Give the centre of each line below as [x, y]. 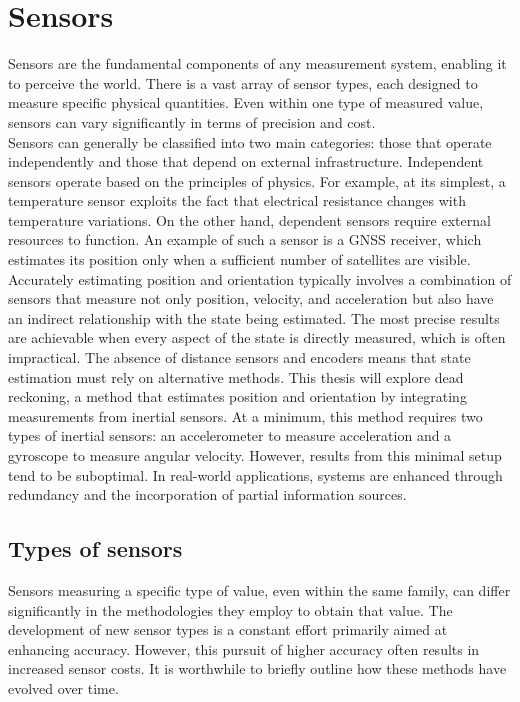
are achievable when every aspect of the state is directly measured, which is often [257, 337]
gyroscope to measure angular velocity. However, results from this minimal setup [255, 455]
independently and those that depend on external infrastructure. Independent [246, 161]
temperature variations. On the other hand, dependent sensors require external [249, 219]
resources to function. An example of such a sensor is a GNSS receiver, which [245, 239]
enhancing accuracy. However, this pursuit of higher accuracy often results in [244, 648]
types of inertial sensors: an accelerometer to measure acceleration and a [230, 435]
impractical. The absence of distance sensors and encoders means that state [239, 357]
